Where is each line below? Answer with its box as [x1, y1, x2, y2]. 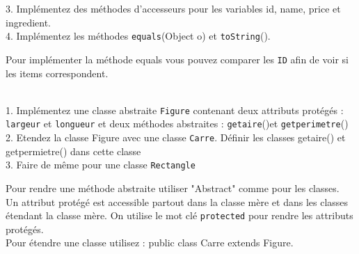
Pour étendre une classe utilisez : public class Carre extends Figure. [6, 235, 294, 250]
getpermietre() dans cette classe [6, 143, 141, 158]
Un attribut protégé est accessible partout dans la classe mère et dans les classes [6, 194, 349, 209]
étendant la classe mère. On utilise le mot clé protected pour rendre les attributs [6, 208, 353, 223]
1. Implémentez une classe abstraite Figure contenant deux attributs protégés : [6, 102, 344, 117]
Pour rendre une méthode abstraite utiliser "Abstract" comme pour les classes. [6, 180, 340, 195]
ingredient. [6, 15, 51, 29]
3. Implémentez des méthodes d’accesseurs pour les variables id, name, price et [6, 1, 341, 15]
